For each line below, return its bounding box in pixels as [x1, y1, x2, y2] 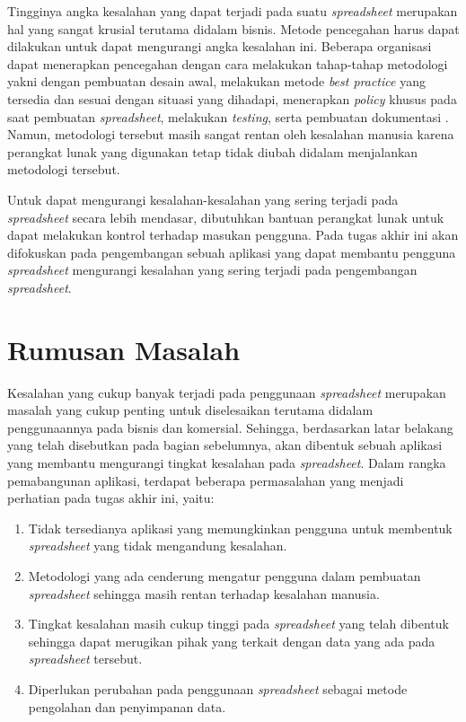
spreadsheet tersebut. [28, 649, 143, 668]
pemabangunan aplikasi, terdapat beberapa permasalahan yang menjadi [7, 471, 404, 489]
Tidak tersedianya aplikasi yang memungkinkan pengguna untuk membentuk [28, 518, 453, 537]
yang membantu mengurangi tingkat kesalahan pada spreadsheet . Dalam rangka [7, 453, 446, 471]
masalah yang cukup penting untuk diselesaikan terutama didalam [7, 401, 374, 419]
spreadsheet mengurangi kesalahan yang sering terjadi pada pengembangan [7, 260, 418, 279]
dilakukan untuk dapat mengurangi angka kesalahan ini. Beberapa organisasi [7, 37, 432, 56]
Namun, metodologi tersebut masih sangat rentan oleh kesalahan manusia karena [7, 125, 454, 144]
